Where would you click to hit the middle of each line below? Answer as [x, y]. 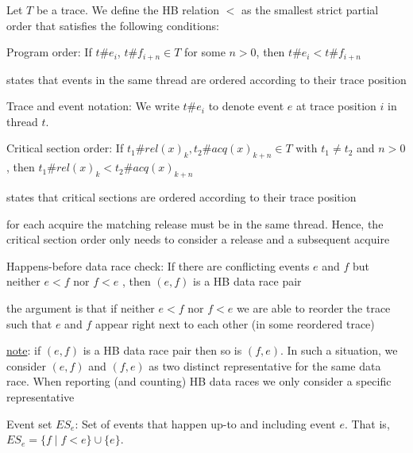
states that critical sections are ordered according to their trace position [181, 197]
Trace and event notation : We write [93, 106]
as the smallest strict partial [310, 10]
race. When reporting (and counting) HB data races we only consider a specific [199, 381]
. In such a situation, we [339, 350]
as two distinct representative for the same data [265, 365]
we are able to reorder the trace [313, 307]
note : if [24, 350]
